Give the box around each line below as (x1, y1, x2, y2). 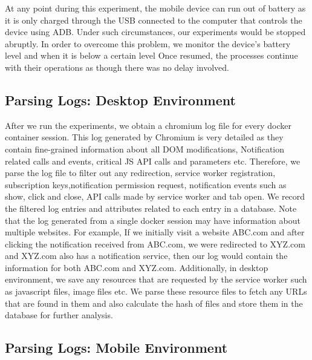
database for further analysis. (5, 309, 113, 321)
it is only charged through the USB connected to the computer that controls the (5, 13, 302, 26)
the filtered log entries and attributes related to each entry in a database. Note (5, 201, 297, 214)
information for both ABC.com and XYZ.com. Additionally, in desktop (5, 261, 268, 273)
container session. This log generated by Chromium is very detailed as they (5, 131, 284, 143)
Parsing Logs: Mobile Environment (5, 338, 228, 357)
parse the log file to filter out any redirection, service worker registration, (5, 166, 276, 179)
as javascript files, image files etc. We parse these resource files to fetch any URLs (5, 285, 307, 298)
